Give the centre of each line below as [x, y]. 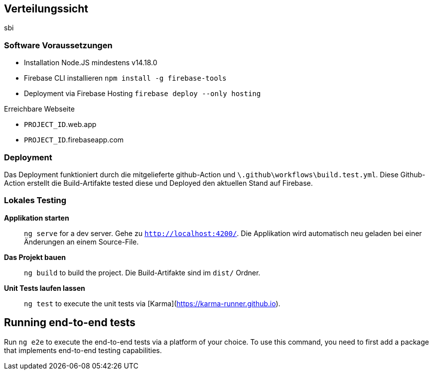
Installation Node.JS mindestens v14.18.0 [91, 63]
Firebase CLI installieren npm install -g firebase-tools [125, 78]
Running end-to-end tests [70, 323]
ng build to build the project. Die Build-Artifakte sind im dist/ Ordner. [142, 272]
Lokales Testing [35, 200]
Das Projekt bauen [35, 257]
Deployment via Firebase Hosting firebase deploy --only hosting [143, 94]
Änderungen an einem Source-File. [81, 242]
